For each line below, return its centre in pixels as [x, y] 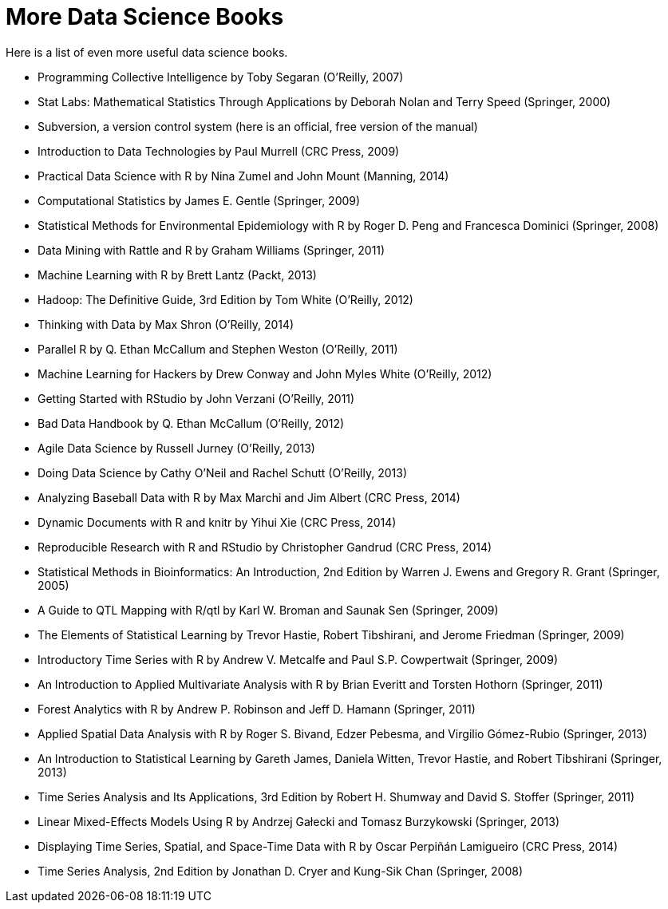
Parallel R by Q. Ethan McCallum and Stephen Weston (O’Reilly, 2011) [218, 349]
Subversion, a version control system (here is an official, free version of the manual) [258, 126]
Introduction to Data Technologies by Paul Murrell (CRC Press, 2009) [219, 151]
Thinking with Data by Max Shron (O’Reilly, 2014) [166, 324]
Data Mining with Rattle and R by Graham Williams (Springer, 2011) [211, 250]
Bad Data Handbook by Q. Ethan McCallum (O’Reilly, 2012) [191, 423]
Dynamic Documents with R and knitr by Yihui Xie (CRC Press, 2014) [217, 522]
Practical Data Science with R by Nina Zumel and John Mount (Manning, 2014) [243, 176]
